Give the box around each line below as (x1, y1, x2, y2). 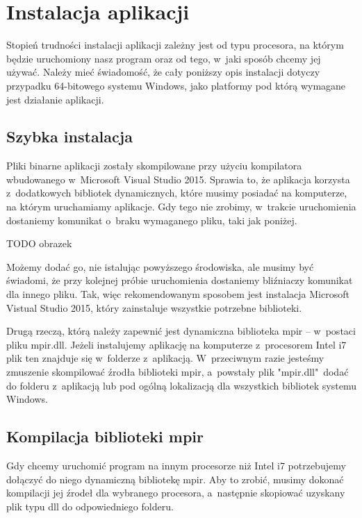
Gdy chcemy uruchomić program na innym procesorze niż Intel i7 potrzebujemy (6, 458, 346, 472)
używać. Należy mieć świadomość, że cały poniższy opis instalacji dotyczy (6, 65, 320, 79)
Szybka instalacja (6, 126, 133, 147)
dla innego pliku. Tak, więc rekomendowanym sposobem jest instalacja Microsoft (6, 287, 349, 301)
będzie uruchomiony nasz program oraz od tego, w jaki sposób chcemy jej (6, 51, 321, 65)
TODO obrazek (6, 236, 72, 251)
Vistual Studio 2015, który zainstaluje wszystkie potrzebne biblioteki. (6, 300, 302, 315)
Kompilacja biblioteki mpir (6, 426, 204, 447)
